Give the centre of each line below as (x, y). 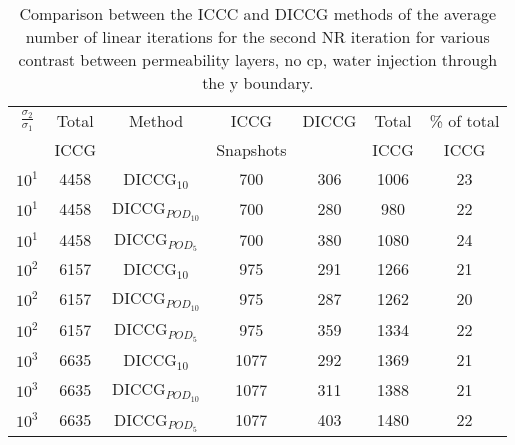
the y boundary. (258, 82)
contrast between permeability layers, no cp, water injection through (258, 59)
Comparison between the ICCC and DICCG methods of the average (258, 13)
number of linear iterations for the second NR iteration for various (257, 36)
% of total (464, 120)
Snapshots (251, 149)
